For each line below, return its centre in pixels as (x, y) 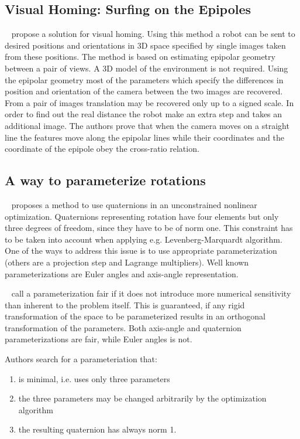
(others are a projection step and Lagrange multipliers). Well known (127, 262)
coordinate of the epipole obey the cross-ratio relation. (102, 149)
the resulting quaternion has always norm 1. (97, 429)
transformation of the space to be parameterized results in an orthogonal (135, 316)
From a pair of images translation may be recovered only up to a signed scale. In (149, 102)
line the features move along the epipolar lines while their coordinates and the (144, 137)
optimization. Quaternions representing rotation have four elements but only (142, 216)
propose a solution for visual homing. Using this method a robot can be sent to (153, 34)
